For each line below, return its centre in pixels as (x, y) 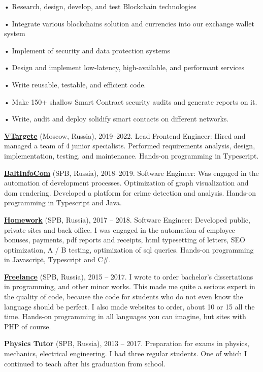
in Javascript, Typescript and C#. (58, 259)
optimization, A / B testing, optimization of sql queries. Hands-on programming (129, 249)
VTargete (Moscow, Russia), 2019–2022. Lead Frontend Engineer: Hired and (125, 135)
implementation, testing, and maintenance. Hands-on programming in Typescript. (131, 155)
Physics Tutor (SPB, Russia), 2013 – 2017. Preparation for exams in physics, (127, 343)
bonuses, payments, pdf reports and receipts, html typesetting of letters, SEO (125, 240)
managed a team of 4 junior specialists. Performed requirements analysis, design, (130, 146)
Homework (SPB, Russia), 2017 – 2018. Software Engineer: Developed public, (127, 219)
